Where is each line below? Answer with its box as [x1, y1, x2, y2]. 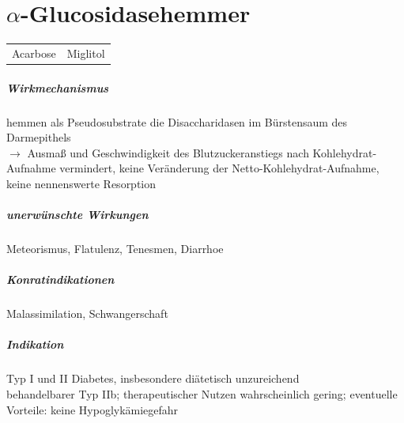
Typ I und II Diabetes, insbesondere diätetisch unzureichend [6, 370, 300, 387]
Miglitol [66, 44, 105, 61]
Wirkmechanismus [6, 79, 109, 96]
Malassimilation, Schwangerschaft [6, 305, 168, 322]
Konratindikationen [6, 271, 115, 288]
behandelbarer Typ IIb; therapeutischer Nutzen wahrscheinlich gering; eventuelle [6, 385, 398, 402]
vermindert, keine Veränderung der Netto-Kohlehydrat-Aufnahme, [59, 160, 379, 176]
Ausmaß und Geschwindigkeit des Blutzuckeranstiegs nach [27, 144, 309, 161]
